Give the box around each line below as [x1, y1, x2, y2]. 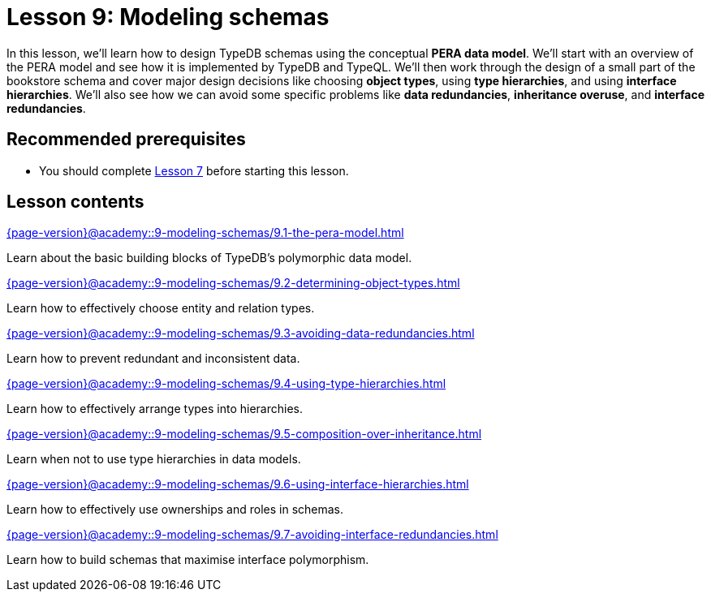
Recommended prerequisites [6, 129, 246, 150]
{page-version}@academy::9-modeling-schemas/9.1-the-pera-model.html [6, 226, 404, 240]
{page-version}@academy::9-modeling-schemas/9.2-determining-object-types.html [6, 276, 460, 290]
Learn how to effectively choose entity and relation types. [6, 301, 315, 316]
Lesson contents [6, 191, 144, 213]
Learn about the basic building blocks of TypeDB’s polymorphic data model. [6, 251, 412, 265]
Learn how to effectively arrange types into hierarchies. [6, 402, 303, 416]
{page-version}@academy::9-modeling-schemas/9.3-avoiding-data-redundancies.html [6, 326, 475, 341]
